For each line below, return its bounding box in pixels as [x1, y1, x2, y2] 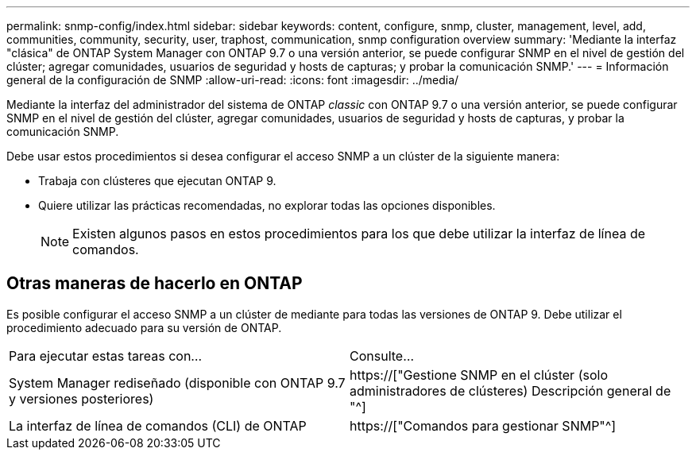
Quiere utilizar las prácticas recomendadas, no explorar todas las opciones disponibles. [38, 199, 496, 212]
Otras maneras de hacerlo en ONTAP [6, 273, 303, 294]
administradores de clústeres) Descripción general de [350, 382, 671, 399]
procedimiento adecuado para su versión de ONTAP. [6, 320, 282, 334]
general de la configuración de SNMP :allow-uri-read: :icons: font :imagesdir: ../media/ [6, 73, 459, 87]
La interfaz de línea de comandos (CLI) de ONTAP [9, 417, 307, 434]
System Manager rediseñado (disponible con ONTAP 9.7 [9, 374, 346, 391]
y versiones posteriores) [9, 390, 154, 407]
